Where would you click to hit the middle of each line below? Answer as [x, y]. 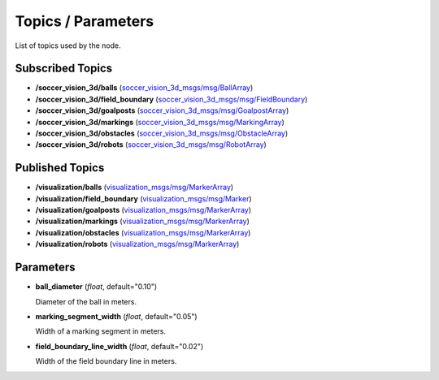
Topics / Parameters [85, 21]
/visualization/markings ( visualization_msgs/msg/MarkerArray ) [142, 221]
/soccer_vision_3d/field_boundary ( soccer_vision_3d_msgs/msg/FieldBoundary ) [172, 99]
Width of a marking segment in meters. [101, 331]
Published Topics [60, 168]
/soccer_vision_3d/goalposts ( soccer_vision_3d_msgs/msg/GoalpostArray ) [162, 110]
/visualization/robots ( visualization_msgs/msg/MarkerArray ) [137, 244]
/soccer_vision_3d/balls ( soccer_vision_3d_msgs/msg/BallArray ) [144, 88]
